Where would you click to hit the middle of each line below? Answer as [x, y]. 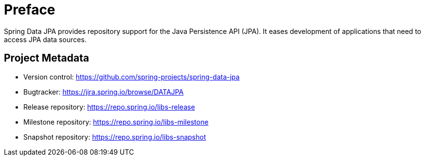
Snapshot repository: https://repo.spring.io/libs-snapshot [115, 137]
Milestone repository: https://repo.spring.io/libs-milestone [116, 122]
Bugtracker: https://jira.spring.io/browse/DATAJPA [104, 92]
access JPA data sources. [45, 39]
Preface [30, 10]
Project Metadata [47, 58]
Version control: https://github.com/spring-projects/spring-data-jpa [132, 77]
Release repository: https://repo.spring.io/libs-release [109, 107]
